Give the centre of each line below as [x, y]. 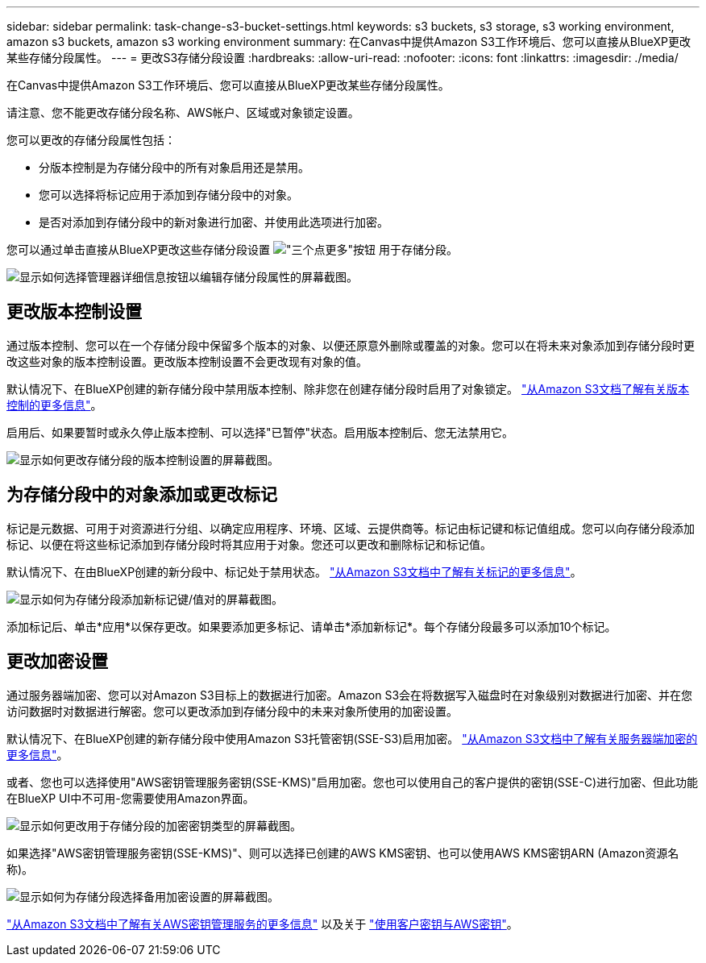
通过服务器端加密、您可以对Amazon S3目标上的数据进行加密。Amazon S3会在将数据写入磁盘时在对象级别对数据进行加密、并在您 [350, 695]
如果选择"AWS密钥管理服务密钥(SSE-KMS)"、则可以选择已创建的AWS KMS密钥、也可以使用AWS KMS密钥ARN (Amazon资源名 [343, 853]
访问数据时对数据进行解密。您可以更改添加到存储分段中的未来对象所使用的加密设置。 [232, 711]
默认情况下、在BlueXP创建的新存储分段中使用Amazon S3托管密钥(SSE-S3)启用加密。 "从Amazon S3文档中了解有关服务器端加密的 [352, 738]
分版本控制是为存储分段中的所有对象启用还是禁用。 [174, 167]
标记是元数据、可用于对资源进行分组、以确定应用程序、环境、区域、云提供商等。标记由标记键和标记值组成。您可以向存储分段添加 [351, 528]
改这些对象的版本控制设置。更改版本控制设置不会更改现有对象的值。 [187, 361]
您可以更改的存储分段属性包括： [91, 140]
